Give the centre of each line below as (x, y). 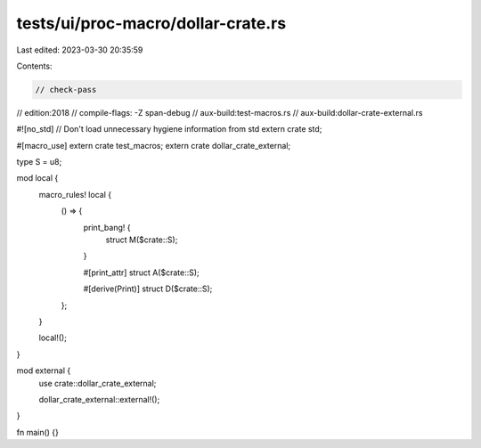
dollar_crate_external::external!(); (99, 399)
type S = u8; (39, 162)
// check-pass (66, 90)
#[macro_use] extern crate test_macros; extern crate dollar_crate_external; (154, 145)
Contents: (34, 66)
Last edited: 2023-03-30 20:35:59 (80, 50)
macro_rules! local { (75, 194)
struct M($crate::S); (142, 240)
